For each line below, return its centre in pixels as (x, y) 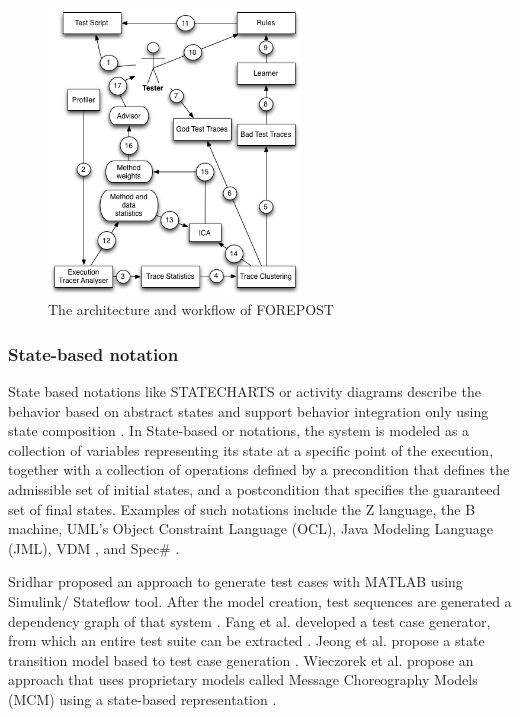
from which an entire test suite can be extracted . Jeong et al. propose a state (246, 640)
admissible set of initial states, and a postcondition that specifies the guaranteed (254, 488)
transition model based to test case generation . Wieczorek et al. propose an (241, 659)
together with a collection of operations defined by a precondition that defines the (259, 469)
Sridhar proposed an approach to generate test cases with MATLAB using (235, 581)
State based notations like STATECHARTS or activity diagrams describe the (244, 391)
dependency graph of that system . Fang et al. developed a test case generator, (249, 620)
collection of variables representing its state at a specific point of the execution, (251, 449)
